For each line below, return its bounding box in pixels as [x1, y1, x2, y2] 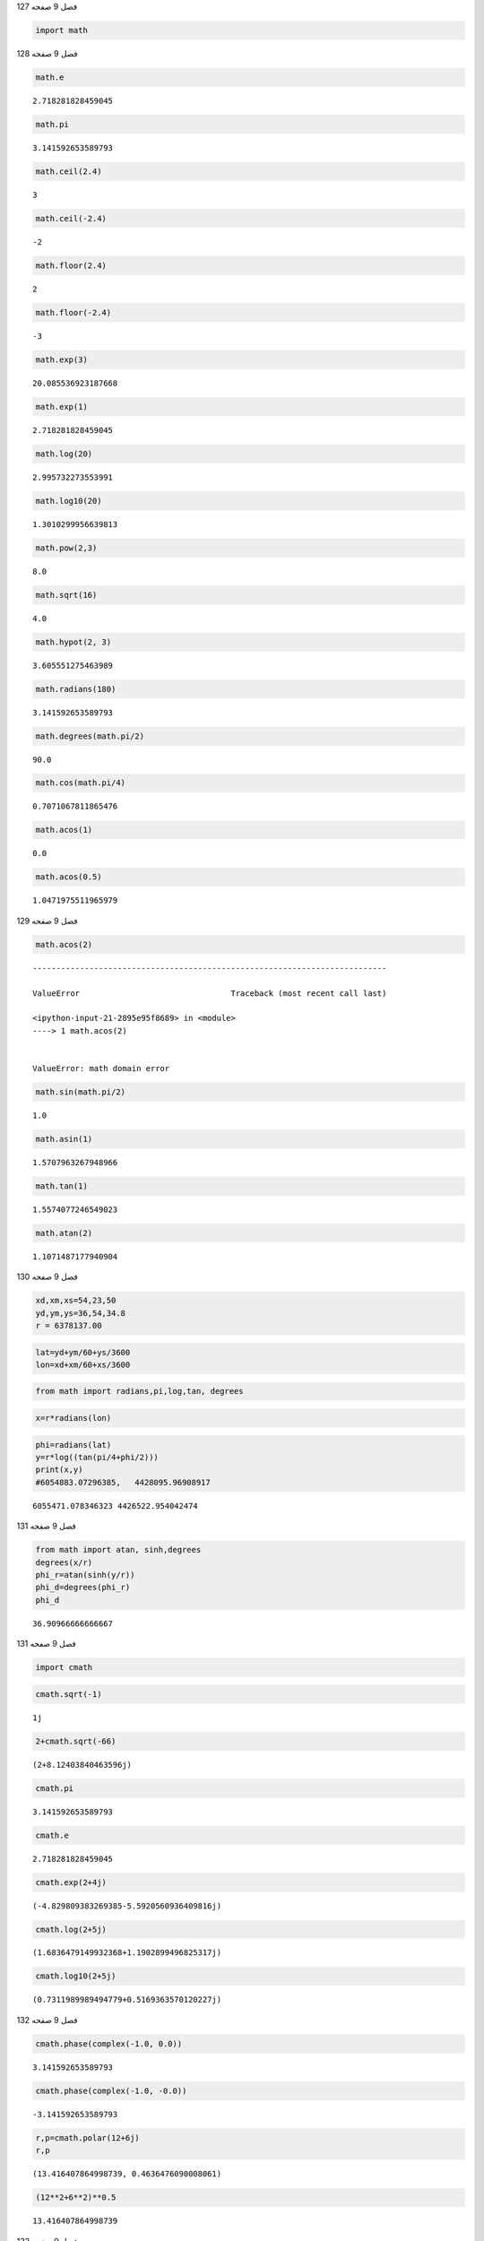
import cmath [35, 1663, 93, 1673]
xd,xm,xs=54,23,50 [35, 1295, 117, 1306]
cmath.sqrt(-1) [35, 1689, 102, 1699]
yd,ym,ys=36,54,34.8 [35, 1308, 125, 1318]
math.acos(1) [35, 825, 93, 835]
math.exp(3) [35, 354, 89, 365]
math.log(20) [35, 448, 93, 459]
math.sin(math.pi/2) [35, 1086, 125, 1097]
